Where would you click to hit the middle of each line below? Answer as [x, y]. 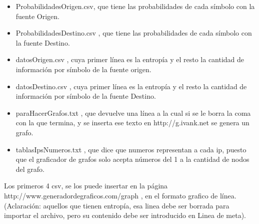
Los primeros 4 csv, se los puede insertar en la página [86, 186]
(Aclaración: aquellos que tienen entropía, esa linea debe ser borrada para [117, 205]
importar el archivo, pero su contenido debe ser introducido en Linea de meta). [125, 215]
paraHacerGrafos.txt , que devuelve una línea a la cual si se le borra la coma [133, 113]
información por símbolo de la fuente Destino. [86, 96]
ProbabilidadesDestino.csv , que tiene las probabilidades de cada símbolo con [134, 33]
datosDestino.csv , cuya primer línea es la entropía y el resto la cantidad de [131, 86]
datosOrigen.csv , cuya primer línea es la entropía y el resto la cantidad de [130, 59]
